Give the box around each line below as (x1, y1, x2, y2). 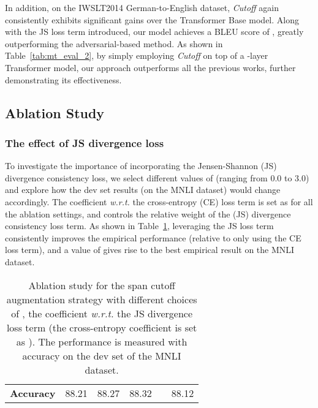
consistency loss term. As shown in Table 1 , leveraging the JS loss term (5, 219, 274, 232)
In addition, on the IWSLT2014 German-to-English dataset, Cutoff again (5, 1, 279, 13)
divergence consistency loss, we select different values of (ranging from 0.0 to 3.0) (5, 171, 309, 184)
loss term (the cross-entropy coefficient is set (6, 320, 197, 334)
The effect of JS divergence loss (5, 135, 164, 150)
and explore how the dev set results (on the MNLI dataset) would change (5, 183, 281, 196)
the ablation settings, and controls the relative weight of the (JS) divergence (5, 207, 291, 220)
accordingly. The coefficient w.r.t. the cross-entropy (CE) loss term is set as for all (5, 195, 313, 208)
